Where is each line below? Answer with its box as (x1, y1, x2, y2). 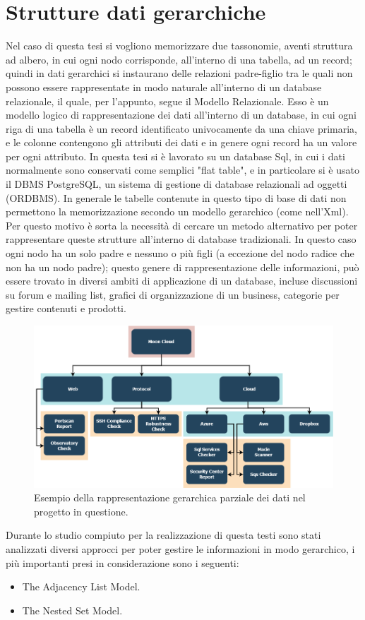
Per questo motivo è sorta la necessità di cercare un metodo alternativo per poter (6, 217, 358, 232)
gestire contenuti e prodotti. (6, 301, 126, 316)
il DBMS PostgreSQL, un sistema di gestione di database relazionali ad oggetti (6, 177, 347, 191)
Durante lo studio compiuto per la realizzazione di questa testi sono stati (6, 527, 321, 542)
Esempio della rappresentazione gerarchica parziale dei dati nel (34, 490, 306, 505)
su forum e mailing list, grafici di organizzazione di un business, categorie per (6, 287, 340, 302)
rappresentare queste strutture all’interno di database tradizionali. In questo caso (6, 232, 357, 246)
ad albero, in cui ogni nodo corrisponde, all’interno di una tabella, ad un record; (6, 52, 352, 66)
